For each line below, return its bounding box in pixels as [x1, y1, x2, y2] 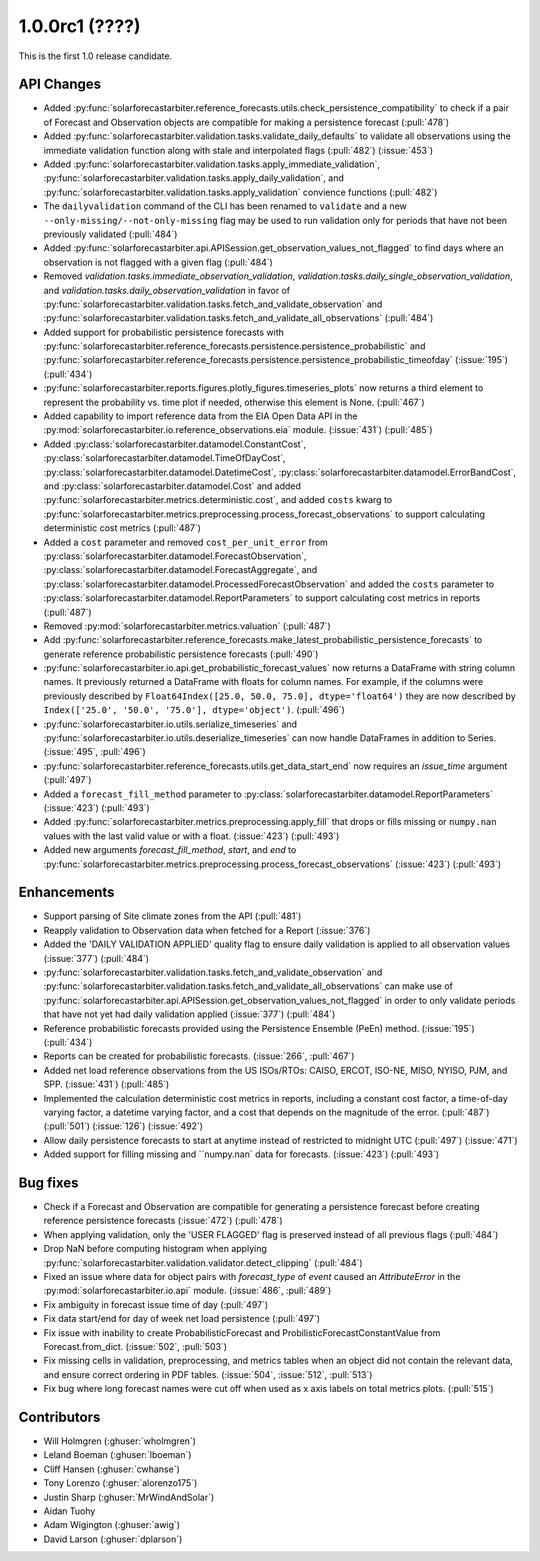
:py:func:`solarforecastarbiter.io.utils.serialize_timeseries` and [43, 718, 298, 730]
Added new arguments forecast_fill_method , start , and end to [43, 844, 297, 856]
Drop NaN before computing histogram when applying [43, 1243, 267, 1255]
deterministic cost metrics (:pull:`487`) [43, 522, 202, 534]
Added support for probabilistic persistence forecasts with [43, 326, 285, 338]
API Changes [18, 76, 102, 93]
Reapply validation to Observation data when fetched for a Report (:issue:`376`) [43, 924, 371, 936]
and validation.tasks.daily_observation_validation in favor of [43, 284, 291, 296]
